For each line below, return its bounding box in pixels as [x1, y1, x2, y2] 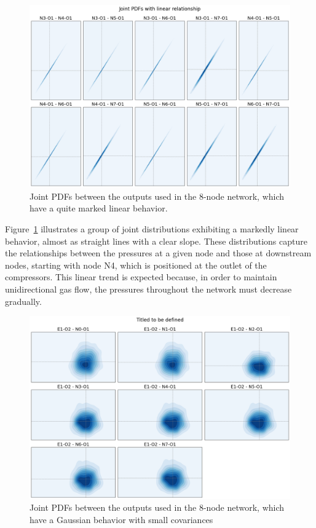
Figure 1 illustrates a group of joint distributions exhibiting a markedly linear [5, 223, 299, 235]
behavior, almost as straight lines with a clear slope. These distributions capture [5, 234, 307, 247]
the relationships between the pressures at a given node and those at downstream [5, 246, 312, 259]
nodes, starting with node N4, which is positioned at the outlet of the [5, 258, 267, 271]
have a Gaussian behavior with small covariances [30, 513, 213, 526]
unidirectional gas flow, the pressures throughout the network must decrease [5, 283, 292, 296]
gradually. [5, 294, 42, 307]
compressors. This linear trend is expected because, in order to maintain [5, 270, 277, 283]
